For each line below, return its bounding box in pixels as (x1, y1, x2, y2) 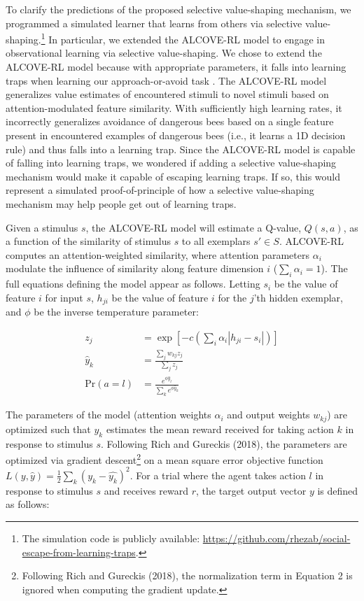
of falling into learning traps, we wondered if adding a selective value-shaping (6, 155, 337, 170)
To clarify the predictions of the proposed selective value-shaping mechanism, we (6, 2, 351, 16)
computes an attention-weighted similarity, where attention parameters (6, 247, 309, 262)
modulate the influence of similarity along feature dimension (6, 261, 264, 276)
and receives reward (104, 483, 189, 497)
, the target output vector (196, 483, 307, 497)
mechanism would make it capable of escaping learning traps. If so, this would (6, 169, 341, 183)
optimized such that (6, 421, 91, 436)
